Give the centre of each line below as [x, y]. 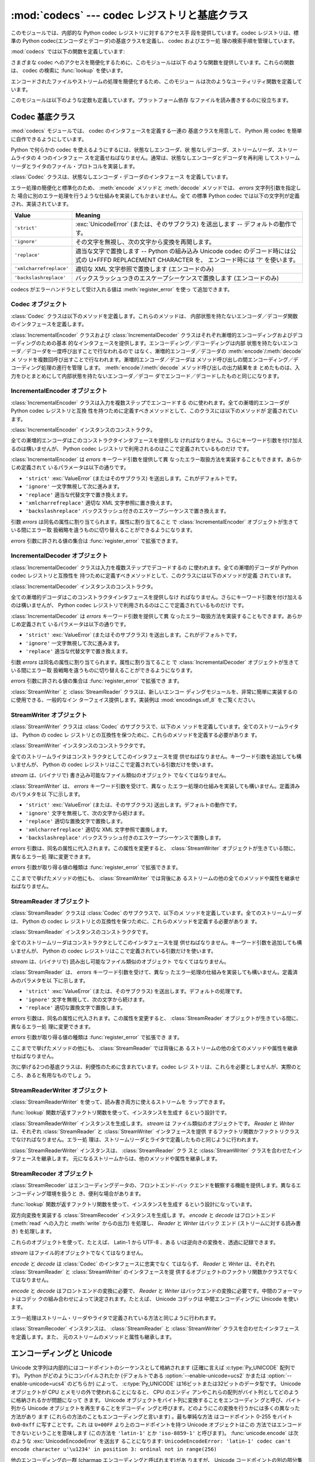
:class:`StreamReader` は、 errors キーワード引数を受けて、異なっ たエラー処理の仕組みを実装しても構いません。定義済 [154, 972]
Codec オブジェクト [39, 304]
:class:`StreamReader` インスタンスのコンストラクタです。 [81, 932]
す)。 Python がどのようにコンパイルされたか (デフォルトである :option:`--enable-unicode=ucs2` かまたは [139, 1375]
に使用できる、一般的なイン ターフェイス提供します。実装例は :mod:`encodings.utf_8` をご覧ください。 [135, 700]
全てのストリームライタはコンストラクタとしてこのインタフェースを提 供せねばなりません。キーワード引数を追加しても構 [156, 756]
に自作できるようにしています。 [49, 139]
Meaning [88, 215]
